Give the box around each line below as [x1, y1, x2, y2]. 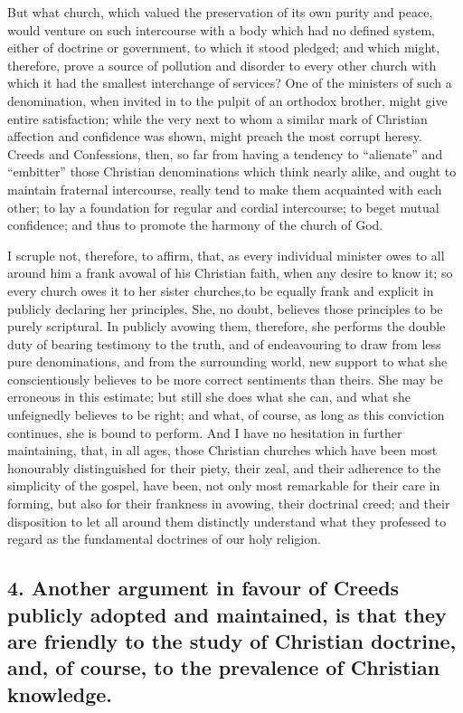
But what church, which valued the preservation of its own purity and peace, [7, 3, 433, 21]
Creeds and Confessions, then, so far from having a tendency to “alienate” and [7, 144, 443, 163]
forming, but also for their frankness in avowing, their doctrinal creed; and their [7, 494, 450, 513]
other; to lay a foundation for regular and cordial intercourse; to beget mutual [7, 197, 439, 216]
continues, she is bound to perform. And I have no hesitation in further [7, 423, 402, 442]
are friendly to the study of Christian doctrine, [7, 626, 457, 654]
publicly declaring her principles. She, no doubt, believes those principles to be [7, 299, 443, 318]
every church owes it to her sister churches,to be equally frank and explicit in [7, 280, 434, 299]
